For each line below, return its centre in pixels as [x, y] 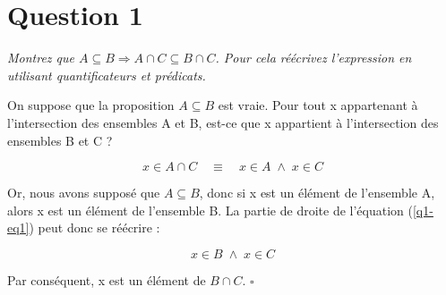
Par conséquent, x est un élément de [107, 279]
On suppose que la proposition [91, 105]
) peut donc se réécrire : [94, 228]
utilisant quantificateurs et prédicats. [107, 75]
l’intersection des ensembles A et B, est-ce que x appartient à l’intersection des [223, 122]
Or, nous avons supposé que [84, 193]
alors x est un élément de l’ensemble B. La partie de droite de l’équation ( [210, 210]
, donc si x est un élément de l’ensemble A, [317, 193]
